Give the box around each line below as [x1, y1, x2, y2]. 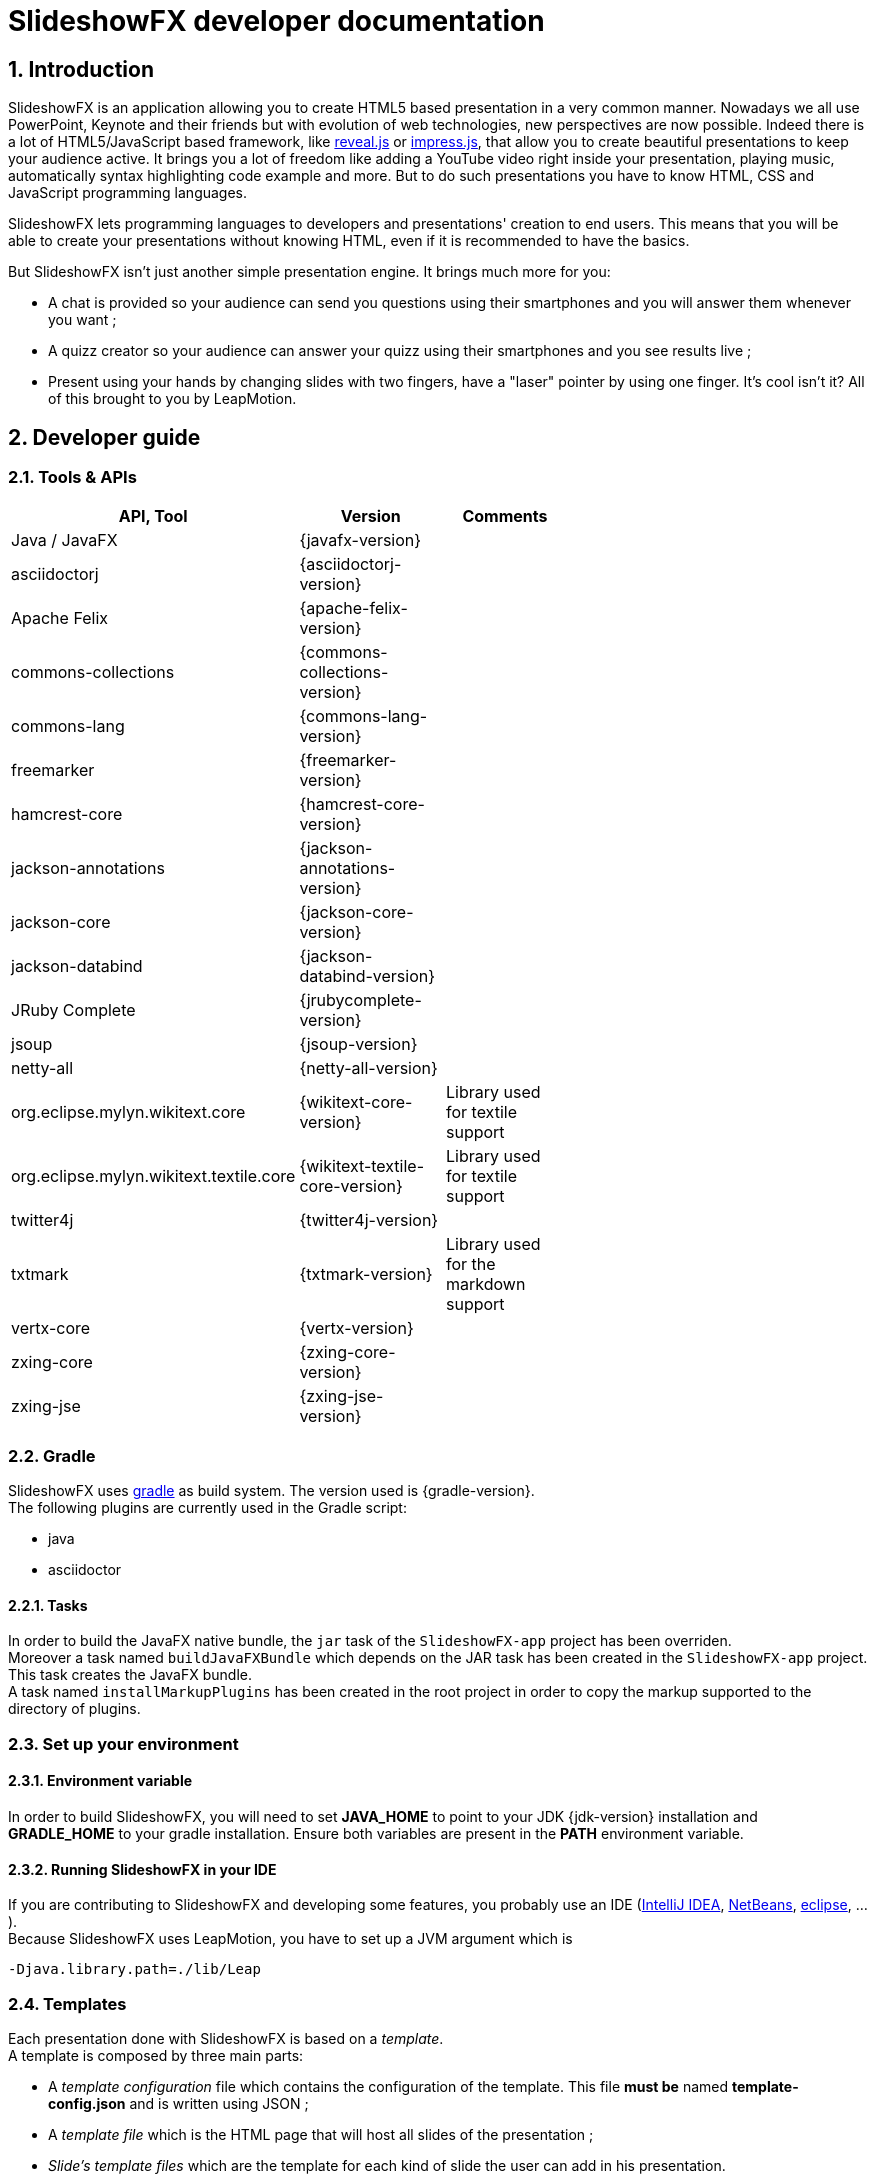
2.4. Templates [8, 1993, 127, 2014]
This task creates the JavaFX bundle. [8, 1666, 252, 1684]
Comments [462, 506, 548, 527]
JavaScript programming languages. [8, 184, 248, 202]
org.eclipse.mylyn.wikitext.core [11, 1102, 246, 1123]
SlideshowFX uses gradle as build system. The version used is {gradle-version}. [8, 1482, 535, 1500]
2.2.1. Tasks [8, 1596, 88, 1614]
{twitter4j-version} [299, 1210, 439, 1231]
